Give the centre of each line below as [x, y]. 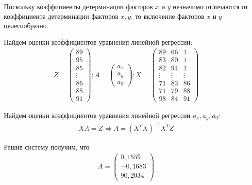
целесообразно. [26, 25]
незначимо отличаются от [210, 6]
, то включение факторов [168, 16]
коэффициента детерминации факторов [61, 16]
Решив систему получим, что [47, 146]
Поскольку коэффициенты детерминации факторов [78, 6]
